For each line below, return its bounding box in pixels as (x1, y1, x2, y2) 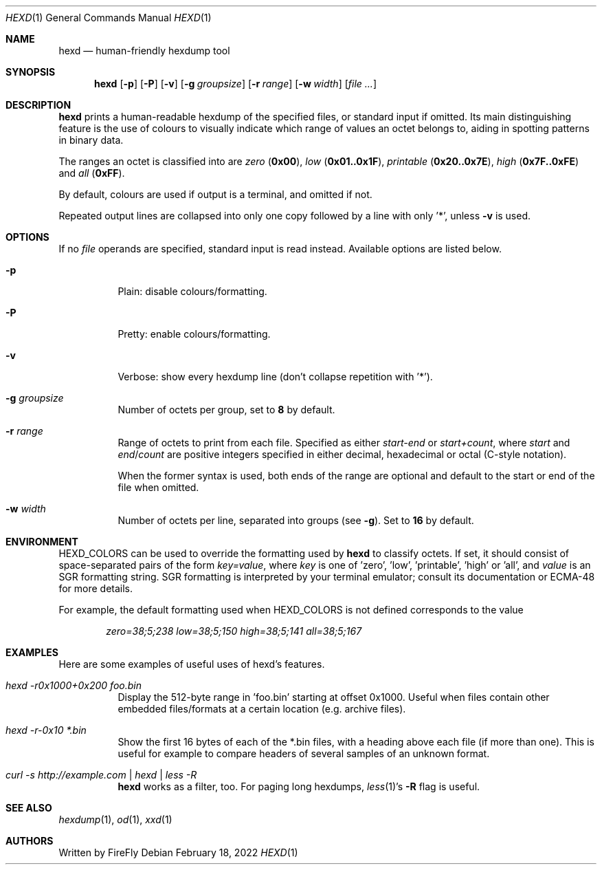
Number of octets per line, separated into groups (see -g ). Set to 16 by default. (118, 514, 474, 526)
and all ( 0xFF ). (58, 167, 125, 179)
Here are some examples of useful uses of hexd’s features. (58, 658, 325, 670)
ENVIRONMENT (5, 536, 78, 547)
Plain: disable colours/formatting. (118, 285, 267, 297)
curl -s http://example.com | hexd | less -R (5, 769, 197, 781)
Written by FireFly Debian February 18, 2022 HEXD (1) (58, 847, 298, 858)
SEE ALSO (5, 802, 52, 814)
